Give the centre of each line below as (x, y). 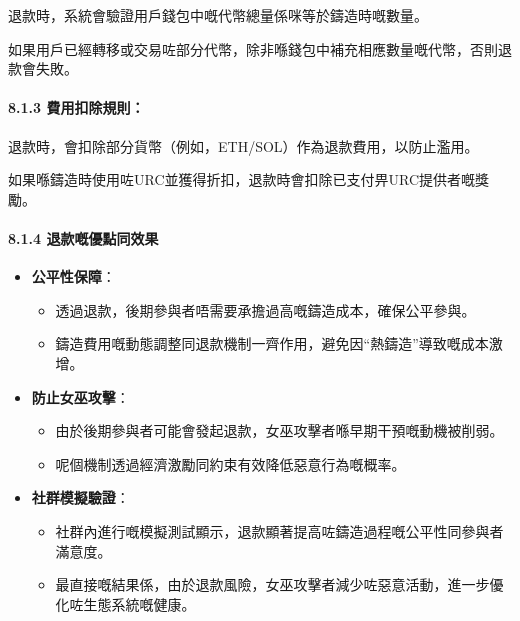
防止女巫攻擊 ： (80, 396)
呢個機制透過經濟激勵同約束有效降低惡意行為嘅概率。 (230, 463)
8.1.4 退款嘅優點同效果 (83, 237)
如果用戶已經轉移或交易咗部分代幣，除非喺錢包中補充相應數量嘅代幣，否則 (253, 48)
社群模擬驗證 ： (80, 497)
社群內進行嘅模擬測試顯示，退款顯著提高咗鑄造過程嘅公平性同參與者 (279, 530)
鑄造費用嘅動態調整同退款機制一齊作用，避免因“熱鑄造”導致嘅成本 (272, 343)
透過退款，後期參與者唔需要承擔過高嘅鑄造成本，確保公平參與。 (265, 309)
